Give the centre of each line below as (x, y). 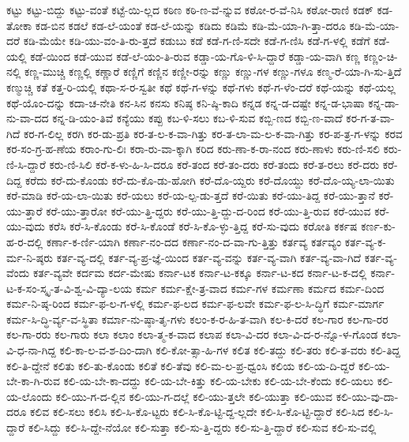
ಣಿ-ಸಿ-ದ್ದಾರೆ (26, 164)
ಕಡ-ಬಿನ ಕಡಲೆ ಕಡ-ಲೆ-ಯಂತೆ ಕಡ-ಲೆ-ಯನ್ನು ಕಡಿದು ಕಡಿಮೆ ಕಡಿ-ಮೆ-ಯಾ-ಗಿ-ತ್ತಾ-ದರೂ (190, 25)
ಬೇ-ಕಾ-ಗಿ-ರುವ (33, 381)
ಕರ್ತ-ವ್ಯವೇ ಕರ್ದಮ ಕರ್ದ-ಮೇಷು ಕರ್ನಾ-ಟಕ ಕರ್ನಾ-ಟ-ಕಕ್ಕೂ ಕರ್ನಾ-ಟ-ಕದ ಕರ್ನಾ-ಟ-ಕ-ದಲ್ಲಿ (200, 273)
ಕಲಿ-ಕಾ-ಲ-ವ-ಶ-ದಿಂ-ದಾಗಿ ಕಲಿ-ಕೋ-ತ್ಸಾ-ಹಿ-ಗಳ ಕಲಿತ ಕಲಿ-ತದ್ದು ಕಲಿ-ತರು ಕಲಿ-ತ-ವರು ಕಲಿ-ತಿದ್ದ (230, 350)
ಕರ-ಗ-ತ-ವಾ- (370, 118)
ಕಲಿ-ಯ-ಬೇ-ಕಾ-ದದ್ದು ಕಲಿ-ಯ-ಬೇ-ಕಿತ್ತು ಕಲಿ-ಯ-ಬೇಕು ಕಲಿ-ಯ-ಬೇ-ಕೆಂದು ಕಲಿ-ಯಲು (218, 381)
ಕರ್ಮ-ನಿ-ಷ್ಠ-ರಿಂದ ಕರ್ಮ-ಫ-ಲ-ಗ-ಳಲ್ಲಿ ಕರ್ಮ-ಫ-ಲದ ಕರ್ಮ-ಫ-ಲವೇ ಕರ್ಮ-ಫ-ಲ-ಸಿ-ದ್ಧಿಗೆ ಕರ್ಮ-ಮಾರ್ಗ (195, 303)
